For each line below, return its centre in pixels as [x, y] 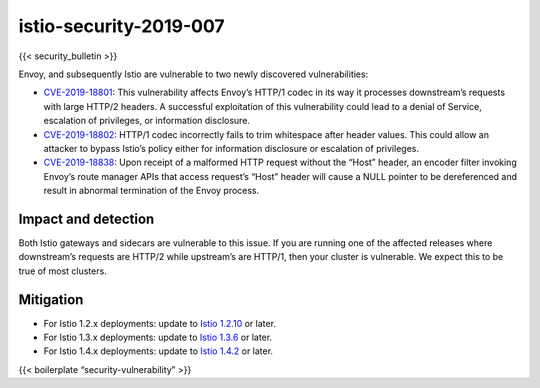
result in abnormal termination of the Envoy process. [151, 191]
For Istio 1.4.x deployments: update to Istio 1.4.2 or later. [158, 351]
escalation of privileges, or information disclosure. [146, 121]
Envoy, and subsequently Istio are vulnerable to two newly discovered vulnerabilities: [193, 74]
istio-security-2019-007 [121, 26]
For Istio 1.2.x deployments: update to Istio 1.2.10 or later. [160, 323]
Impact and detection [86, 218]
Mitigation [51, 299]
